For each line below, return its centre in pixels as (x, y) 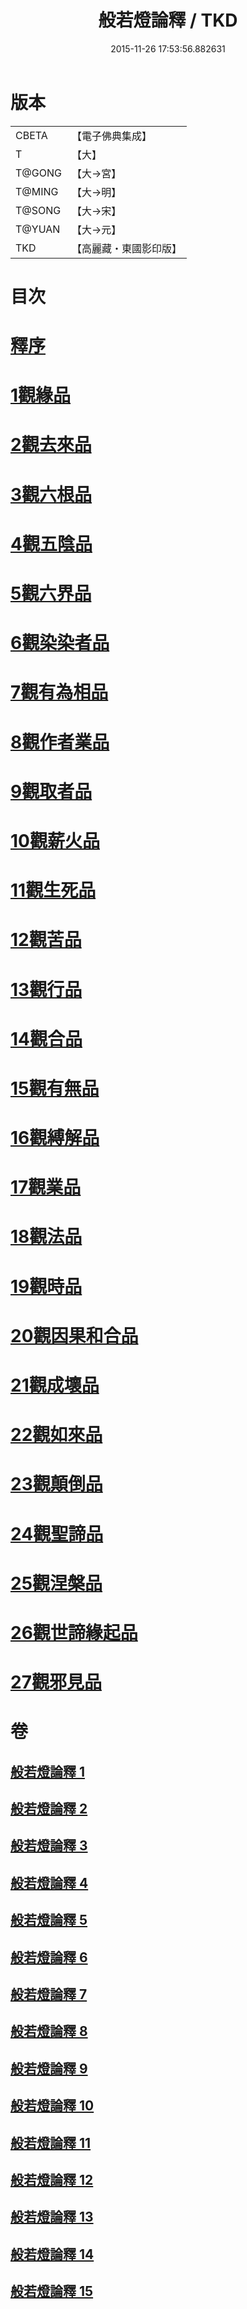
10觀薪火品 (55, 840)
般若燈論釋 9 (49, 2068)
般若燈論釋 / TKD (168, 20)
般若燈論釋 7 (49, 1994)
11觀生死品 (53, 890)
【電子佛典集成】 (111, 136)
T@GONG (38, 173)
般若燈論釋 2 (49, 1809)
